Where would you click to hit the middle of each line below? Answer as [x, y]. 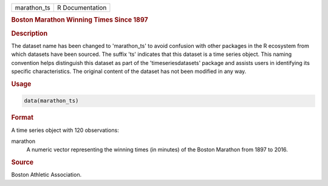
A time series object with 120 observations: [65, 130]
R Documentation [82, 8]
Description [29, 33]
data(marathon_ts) [51, 101]
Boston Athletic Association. [46, 175]
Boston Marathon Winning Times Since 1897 [80, 20]
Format [22, 117]
